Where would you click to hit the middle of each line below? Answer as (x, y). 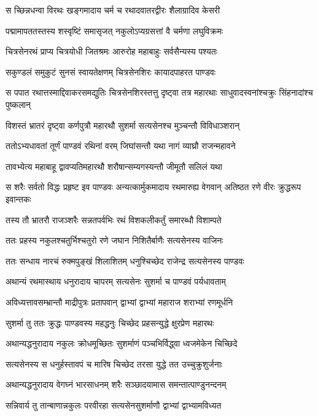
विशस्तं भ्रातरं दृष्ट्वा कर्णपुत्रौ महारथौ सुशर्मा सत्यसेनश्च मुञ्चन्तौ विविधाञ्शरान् (123, 125)
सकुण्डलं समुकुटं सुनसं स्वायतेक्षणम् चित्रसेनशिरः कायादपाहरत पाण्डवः (111, 71)
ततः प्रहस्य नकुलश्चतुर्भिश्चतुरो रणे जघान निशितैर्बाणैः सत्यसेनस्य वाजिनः (114, 240)
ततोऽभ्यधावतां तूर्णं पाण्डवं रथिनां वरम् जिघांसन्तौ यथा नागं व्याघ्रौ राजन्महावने (121, 146)
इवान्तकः (18, 198)
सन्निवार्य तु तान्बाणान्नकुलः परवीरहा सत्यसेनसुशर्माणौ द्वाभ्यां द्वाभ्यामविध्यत (114, 405)
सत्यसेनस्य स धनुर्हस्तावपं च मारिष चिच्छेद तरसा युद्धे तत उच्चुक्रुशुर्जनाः (114, 364)
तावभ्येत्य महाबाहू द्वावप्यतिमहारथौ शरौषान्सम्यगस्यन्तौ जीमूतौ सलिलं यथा (114, 166)
